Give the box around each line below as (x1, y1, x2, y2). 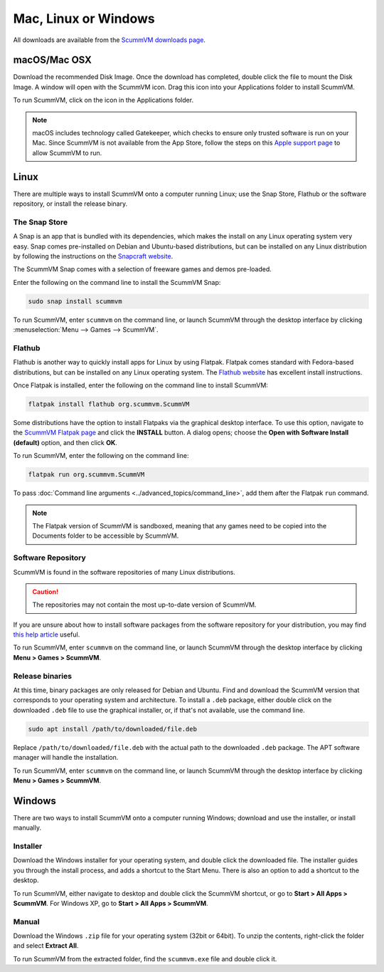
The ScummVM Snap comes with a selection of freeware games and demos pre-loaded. (13, 265, 272, 273)
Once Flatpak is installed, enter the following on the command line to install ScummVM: (13, 381, 268, 390)
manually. (13, 823, 42, 832)
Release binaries (13, 671, 73, 681)
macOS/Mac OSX (13, 54, 92, 66)
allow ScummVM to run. (32, 148, 102, 157)
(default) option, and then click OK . (13, 438, 117, 446)
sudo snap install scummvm (28, 297, 122, 305)
